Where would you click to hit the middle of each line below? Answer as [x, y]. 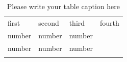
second [49, 22]
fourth [109, 22]
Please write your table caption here [63, 6]
